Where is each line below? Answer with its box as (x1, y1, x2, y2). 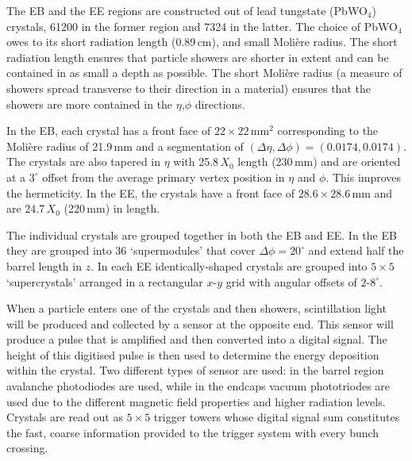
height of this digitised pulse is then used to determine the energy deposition (6, 346, 379, 363)
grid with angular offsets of (225, 273, 357, 290)
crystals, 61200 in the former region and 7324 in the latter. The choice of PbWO (6, 17, 398, 34)
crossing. (6, 440, 48, 456)
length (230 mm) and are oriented (237, 153, 401, 170)
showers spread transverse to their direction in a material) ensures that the (6, 79, 371, 96)
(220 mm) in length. (64, 200, 160, 217)
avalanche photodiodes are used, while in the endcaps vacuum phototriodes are (6, 378, 391, 394)
